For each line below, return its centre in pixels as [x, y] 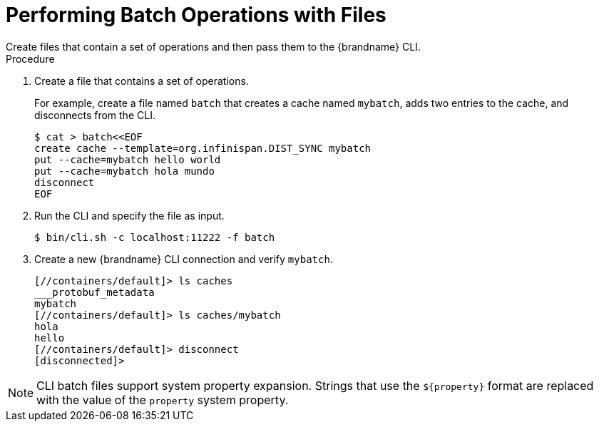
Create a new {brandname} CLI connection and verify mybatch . [184, 259]
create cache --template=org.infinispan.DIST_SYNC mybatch [203, 148]
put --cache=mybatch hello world [128, 159]
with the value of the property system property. [163, 400]
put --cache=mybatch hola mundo [124, 171]
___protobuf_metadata [94, 292]
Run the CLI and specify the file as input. [129, 215]
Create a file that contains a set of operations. [142, 81]
